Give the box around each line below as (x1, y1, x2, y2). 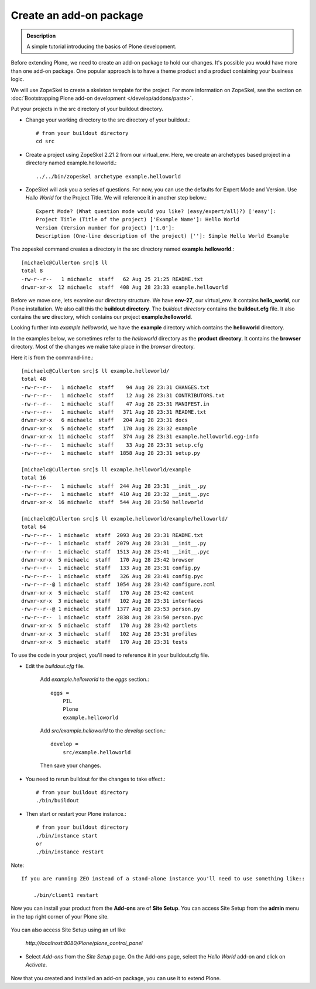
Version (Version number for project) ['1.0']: (36, 224, 175, 231)
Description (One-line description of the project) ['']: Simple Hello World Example (36, 232, 289, 239)
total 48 (21, 376, 46, 383)
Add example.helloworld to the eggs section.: (40, 676, 149, 683)
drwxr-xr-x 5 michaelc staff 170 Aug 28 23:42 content (21, 589, 194, 596)
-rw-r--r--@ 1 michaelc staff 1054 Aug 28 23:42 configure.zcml (21, 581, 216, 588)
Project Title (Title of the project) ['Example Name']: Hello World (36, 216, 240, 223)
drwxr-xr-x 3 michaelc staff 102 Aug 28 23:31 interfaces (21, 598, 204, 604)
